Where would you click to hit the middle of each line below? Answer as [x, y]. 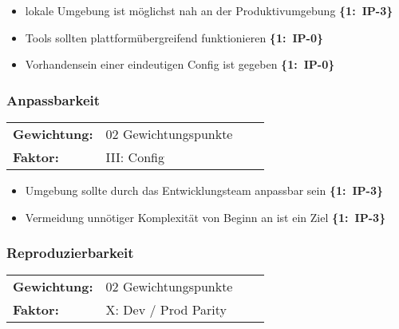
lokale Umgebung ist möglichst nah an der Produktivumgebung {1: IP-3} [209, 10]
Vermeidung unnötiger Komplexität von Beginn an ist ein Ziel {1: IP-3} [205, 217]
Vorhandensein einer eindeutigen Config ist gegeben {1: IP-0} [180, 64]
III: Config [135, 157]
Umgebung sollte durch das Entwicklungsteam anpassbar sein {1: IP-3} [204, 190]
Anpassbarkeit [53, 99]
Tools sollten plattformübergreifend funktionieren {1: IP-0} [174, 37]
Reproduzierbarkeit [70, 253]
